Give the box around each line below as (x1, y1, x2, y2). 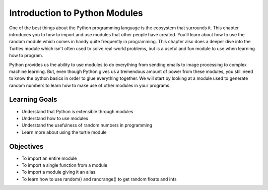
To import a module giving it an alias (21, 169, 96, 175)
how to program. (9, 53, 43, 59)
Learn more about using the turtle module (21, 129, 107, 135)
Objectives (9, 142, 44, 151)
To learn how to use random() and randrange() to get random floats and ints (21, 176, 177, 182)
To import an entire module (21, 155, 77, 161)
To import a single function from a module (21, 162, 108, 168)
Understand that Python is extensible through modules (21, 108, 134, 114)
